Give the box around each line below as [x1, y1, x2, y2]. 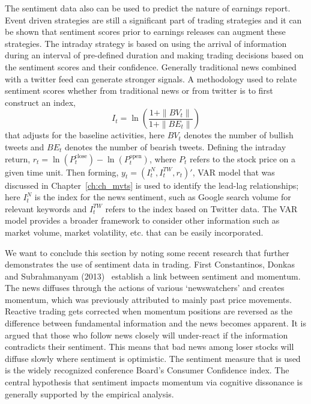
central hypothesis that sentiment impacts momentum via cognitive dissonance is [5, 376, 303, 388]
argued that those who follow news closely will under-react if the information [5, 328, 288, 341]
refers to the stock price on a [189, 152, 295, 165]
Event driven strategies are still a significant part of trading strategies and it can [5, 13, 302, 26]
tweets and [5, 140, 44, 153]
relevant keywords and [5, 202, 87, 215]
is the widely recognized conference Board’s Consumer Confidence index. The [5, 364, 289, 376]
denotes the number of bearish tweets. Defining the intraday [65, 140, 286, 153]
